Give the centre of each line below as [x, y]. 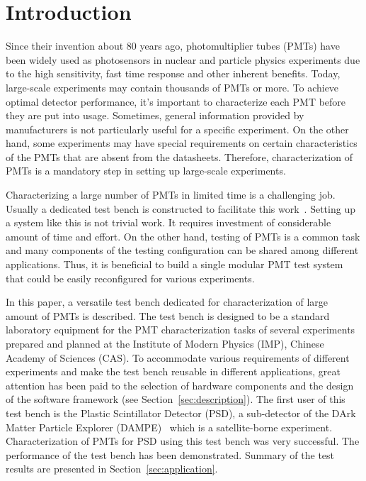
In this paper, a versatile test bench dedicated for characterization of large [167, 302]
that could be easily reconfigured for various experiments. [130, 278]
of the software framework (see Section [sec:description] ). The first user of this [176, 399]
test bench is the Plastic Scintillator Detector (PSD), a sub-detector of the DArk [181, 413]
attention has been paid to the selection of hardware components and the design [180, 385]
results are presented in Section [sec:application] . [112, 469]
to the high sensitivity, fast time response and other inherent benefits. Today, [173, 73]
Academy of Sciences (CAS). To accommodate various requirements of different [178, 357]
